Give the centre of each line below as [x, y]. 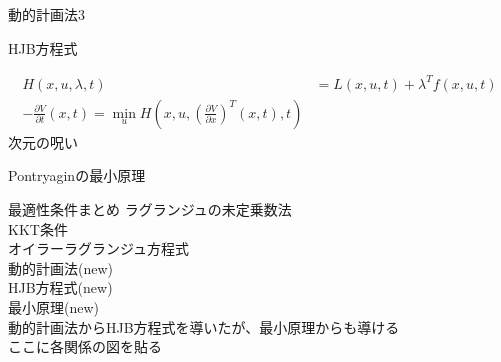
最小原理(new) [53, 306]
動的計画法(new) [60, 267]
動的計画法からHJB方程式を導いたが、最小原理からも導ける [204, 326]
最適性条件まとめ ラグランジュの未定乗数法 [150, 208]
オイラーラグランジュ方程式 [99, 248]
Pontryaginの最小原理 [77, 175]
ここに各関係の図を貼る [85, 346]
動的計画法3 [46, 14]
